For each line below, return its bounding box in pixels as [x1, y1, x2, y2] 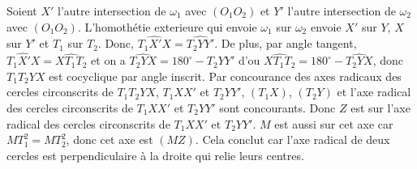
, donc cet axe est [66, 131, 153, 148]
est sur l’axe [350, 99, 411, 116]
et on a [91, 52, 126, 69]
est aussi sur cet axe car [274, 115, 393, 132]
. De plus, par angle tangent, [214, 35, 357, 52]
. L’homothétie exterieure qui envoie [77, 18, 257, 35]
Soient [6, 2, 37, 19]
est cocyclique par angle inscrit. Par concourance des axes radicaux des [49, 67, 402, 84]
